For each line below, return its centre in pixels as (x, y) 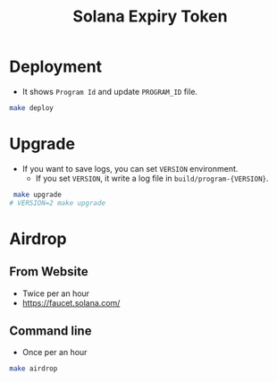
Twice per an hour (56, 293)
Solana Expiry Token (150, 17)
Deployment (56, 67)
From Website (49, 272)
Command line (50, 331)
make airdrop (34, 369)
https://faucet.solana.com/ (71, 302)
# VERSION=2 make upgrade (57, 203)
